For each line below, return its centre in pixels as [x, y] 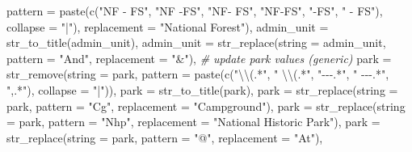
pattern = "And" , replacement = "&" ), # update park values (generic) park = [199, 58]
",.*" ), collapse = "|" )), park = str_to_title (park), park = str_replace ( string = [202, 89]
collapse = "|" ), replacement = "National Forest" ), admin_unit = [168, 26]
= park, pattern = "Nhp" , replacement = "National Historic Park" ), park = [193, 122]
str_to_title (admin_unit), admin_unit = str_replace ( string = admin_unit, [196, 42]
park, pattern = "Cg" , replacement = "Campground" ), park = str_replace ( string [206, 106]
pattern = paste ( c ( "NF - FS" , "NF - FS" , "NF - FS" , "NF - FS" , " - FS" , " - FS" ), [195, 11]
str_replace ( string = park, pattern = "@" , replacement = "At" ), [165, 137]
